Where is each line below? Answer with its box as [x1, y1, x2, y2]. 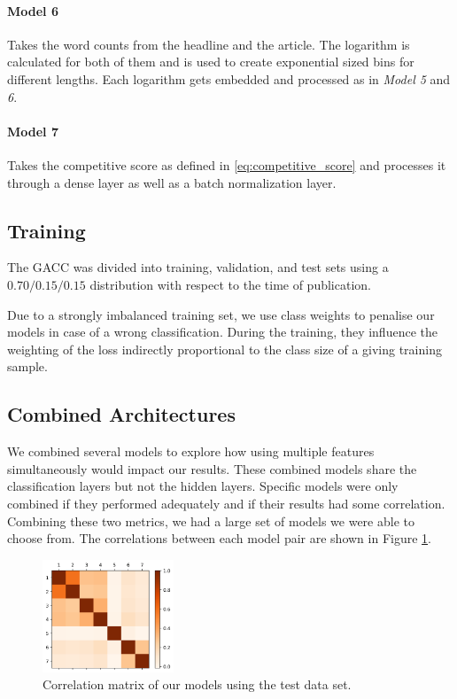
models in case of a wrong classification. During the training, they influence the [7, 322, 438, 341]
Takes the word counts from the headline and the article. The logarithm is [7, 35, 410, 53]
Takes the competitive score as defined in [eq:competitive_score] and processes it [7, 155, 446, 174]
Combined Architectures [7, 400, 236, 428]
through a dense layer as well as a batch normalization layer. [7, 173, 337, 191]
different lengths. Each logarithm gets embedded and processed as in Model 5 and [7, 69, 451, 88]
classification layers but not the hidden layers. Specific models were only [7, 477, 399, 495]
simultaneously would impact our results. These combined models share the [7, 459, 417, 478]
